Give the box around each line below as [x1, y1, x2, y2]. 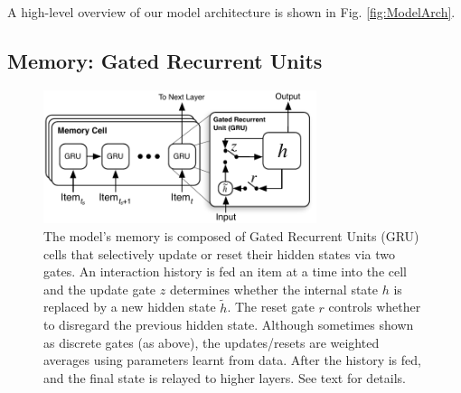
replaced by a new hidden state [43, 297, 216, 316]
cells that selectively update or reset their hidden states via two [43, 244, 395, 263]
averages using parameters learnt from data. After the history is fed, [43, 351, 421, 370]
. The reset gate [227, 297, 315, 316]
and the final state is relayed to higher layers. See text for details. [43, 369, 407, 387]
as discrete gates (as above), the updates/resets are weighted [43, 332, 380, 351]
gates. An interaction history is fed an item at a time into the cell [43, 262, 407, 281]
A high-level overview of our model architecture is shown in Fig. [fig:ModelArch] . [7, 3, 456, 21]
